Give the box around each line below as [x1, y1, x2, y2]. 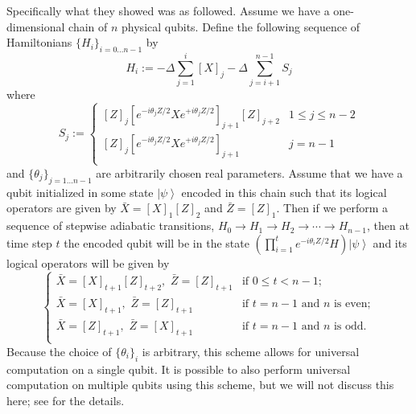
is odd [333, 320, 364, 332]
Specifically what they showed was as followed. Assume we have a [6, 2, 330, 18]
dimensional [6, 18, 65, 35]
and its [373, 234, 407, 251]
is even [333, 297, 368, 309]
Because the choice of [6, 342, 112, 359]
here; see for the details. [6, 391, 125, 408]
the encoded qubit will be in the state [64, 234, 249, 251]
